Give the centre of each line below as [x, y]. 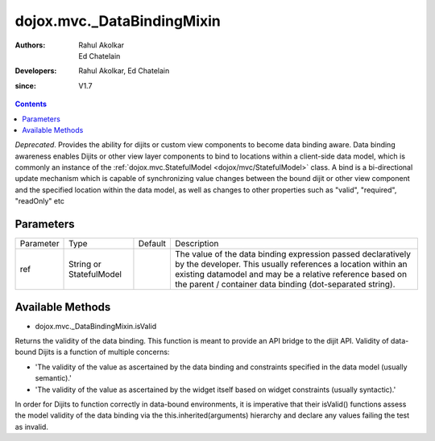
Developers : [36, 71]
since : [25, 85]
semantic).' [53, 378]
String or [85, 264]
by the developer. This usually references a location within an [291, 264]
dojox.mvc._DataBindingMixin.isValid [96, 326]
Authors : [30, 45]
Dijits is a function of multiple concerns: [104, 352]
